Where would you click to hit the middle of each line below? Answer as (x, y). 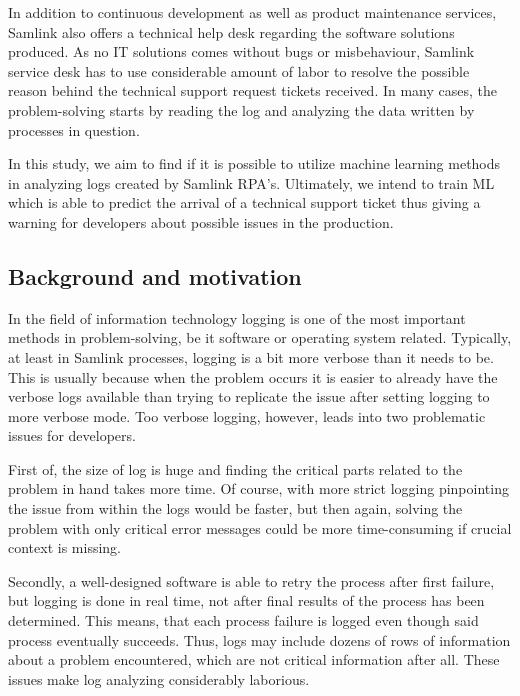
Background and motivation (155, 275)
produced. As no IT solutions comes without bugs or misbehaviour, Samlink (241, 51)
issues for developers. (72, 435)
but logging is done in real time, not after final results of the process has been (246, 600)
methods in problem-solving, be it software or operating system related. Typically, (260, 337)
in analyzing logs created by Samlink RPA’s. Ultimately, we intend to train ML (251, 182)
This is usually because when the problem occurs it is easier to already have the (253, 376)
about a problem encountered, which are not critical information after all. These (254, 659)
